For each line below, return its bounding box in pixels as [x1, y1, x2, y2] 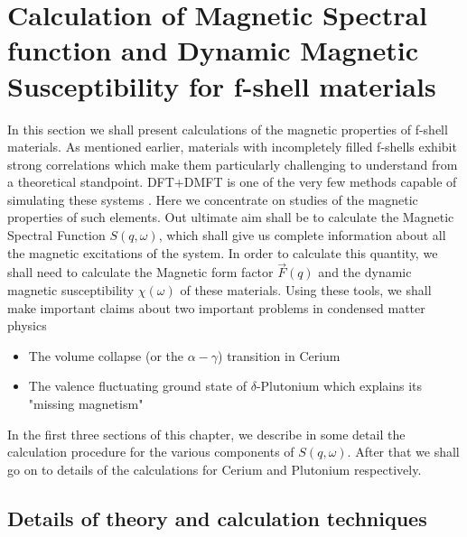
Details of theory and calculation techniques [7, 504, 427, 532]
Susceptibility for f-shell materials [7, 67, 436, 104]
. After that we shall [347, 442, 460, 461]
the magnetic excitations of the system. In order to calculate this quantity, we [7, 243, 438, 262]
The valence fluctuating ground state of [28, 376, 248, 395]
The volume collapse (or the [28, 346, 184, 365]
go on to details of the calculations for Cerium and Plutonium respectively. [7, 459, 422, 478]
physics [7, 316, 47, 335]
